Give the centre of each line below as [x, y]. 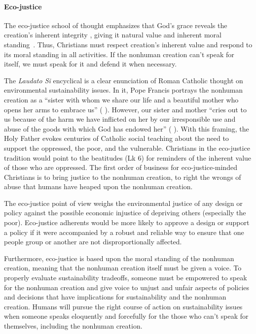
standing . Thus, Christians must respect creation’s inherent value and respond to [128, 44]
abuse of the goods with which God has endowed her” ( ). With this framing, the [127, 128]
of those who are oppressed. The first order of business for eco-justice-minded [121, 167]
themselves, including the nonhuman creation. [73, 326]
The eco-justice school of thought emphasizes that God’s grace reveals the [116, 25]
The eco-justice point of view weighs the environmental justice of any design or [123, 203]
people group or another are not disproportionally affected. [93, 242]
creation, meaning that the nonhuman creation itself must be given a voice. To [123, 268]
